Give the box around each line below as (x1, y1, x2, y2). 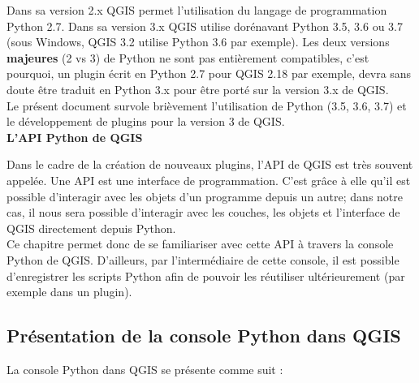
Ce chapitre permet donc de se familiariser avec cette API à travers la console (6, 235, 394, 252)
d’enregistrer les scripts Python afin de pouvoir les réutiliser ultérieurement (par (6, 267, 405, 284)
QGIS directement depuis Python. (6, 219, 176, 236)
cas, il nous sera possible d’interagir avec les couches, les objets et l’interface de (6, 204, 400, 221)
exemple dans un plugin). (6, 283, 132, 300)
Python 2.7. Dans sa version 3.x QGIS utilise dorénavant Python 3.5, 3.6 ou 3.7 (6, 17, 403, 34)
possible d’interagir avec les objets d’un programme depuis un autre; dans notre (6, 187, 403, 204)
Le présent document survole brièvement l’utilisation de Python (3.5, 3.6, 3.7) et (6, 97, 407, 114)
